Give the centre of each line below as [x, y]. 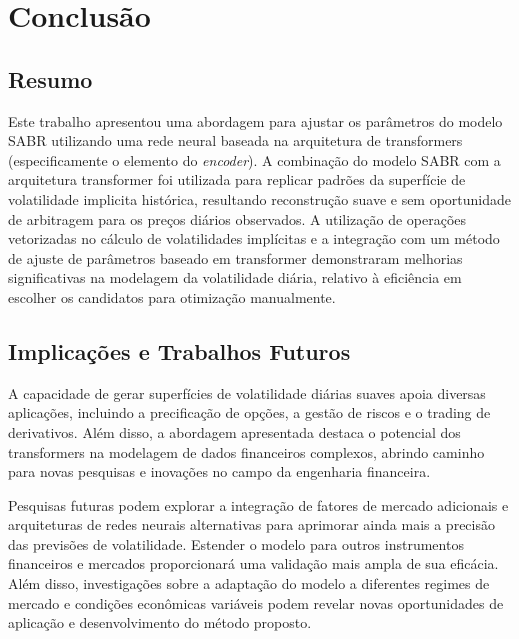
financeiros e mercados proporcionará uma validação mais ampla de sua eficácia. [253, 563]
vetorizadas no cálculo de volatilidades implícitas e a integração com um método [254, 238]
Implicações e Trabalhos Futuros [179, 350]
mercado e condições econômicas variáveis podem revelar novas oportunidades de [256, 602]
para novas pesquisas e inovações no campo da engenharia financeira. [219, 471]
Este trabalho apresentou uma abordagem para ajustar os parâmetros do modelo [255, 120]
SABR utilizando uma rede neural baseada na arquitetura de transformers [235, 140]
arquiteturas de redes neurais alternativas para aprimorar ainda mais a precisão [251, 524]
